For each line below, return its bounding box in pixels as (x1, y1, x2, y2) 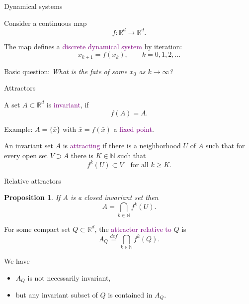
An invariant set (4, 140, 53, 151)
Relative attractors (4, 175, 61, 186)
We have (4, 255, 30, 266)
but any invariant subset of (15, 290, 98, 300)
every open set (4, 150, 48, 160)
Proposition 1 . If (4, 192, 61, 203)
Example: (4, 123, 33, 134)
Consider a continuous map (4, 17, 87, 28)
